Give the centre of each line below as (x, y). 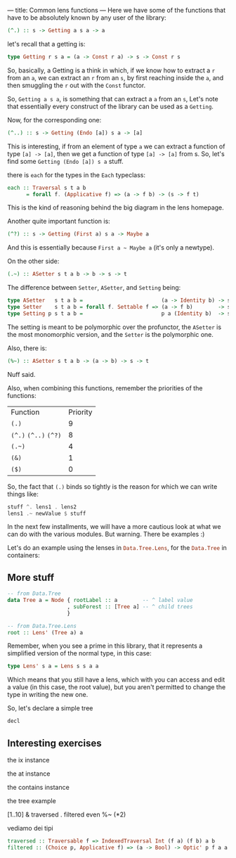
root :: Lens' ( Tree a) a (45, 632)
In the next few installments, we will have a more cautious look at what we (114, 527)
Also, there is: (27, 348)
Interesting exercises (54, 743)
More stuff (31, 577)
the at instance (29, 774)
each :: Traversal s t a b (47, 188)
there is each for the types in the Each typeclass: (77, 174)
